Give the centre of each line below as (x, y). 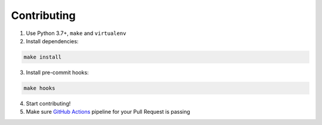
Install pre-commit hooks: (57, 72)
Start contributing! (48, 103)
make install (43, 57)
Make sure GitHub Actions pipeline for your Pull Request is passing (108, 112)
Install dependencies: (52, 41)
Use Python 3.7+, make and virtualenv (76, 33)
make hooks (39, 88)
